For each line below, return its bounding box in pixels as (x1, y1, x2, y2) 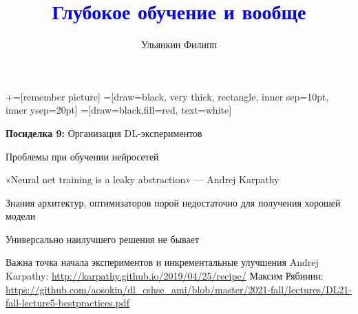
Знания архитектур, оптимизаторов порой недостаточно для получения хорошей (6, 195, 341, 209)
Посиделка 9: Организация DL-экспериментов (6, 125, 202, 140)
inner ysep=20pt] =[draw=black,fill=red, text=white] (6, 103, 232, 117)
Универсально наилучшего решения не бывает (6, 231, 200, 246)
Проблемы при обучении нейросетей (6, 149, 159, 163)
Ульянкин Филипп (140, 37, 218, 52)
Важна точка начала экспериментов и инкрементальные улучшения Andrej (6, 255, 319, 269)
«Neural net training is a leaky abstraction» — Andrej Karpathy (6, 172, 280, 187)
